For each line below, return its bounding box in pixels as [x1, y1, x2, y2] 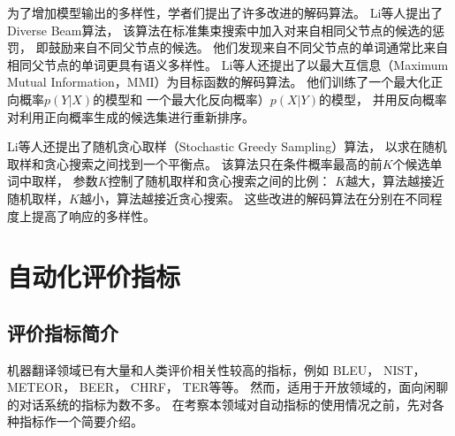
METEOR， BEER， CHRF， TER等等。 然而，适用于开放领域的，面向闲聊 [7, 378, 449, 396]
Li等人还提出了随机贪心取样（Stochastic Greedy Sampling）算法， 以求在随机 [7, 137, 447, 156]
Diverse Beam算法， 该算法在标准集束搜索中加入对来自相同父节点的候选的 [7, 20, 433, 39]
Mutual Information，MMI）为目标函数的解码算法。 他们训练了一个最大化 [7, 73, 431, 91]
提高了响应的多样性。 [31, 206, 155, 225]
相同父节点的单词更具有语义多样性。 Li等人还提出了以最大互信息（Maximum [7, 55, 449, 73]
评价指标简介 [7, 318, 118, 346]
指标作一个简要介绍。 [19, 412, 143, 431]
